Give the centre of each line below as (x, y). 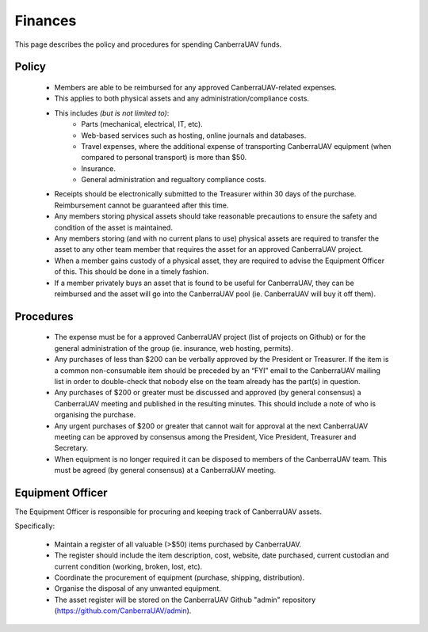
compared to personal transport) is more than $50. (164, 158)
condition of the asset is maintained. (114, 227)
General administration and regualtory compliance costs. (174, 180)
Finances (46, 21)
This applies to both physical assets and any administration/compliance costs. (182, 98)
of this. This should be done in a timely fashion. (132, 272)
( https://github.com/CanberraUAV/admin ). (123, 611)
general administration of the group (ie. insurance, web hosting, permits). (174, 348)
